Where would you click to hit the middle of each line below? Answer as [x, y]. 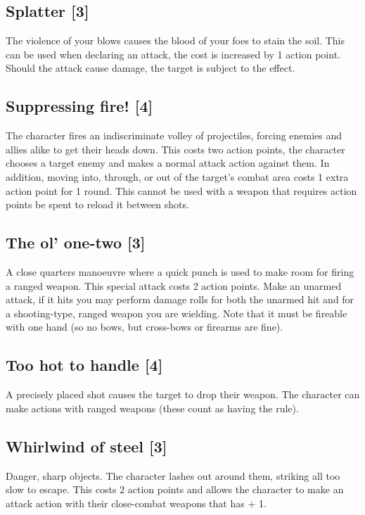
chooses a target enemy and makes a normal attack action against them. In [168, 163]
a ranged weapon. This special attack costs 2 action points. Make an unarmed [174, 285]
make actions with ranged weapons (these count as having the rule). [152, 408]
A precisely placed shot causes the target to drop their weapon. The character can [183, 394]
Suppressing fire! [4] [79, 106]
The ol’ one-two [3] [76, 242]
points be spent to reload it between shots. [97, 204]
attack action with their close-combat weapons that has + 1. [136, 503]
